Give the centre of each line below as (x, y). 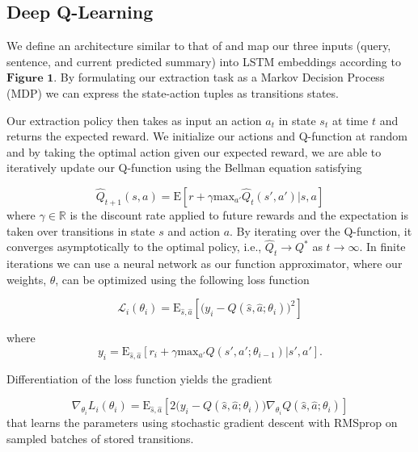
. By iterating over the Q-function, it (321, 230)
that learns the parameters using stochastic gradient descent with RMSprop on (202, 423)
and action (194, 230)
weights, (27, 279)
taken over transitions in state (81, 230)
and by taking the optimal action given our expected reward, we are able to (194, 151)
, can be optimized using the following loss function (182, 279)
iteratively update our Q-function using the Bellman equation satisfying (184, 167)
